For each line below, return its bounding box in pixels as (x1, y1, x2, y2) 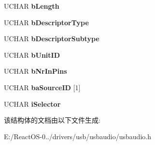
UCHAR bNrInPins (4, 66, 67, 76)
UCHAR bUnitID (4, 49, 60, 60)
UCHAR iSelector (4, 98, 61, 109)
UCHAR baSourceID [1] (4, 82, 81, 92)
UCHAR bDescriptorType (4, 17, 89, 27)
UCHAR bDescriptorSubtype (4, 33, 99, 44)
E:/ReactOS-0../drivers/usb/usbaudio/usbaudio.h (4, 131, 151, 141)
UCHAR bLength (4, 1, 59, 11)
